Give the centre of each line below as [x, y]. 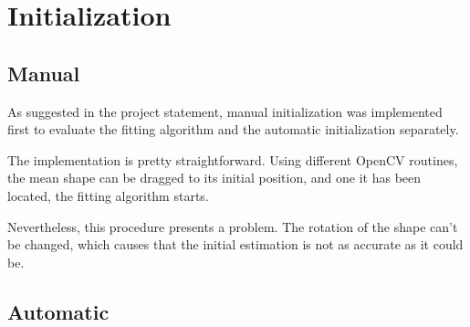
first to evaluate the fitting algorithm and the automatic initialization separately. [233, 129]
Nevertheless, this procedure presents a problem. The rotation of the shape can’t [233, 226]
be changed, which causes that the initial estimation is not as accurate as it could [235, 244]
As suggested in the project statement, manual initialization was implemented [225, 111]
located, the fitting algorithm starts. [108, 195]
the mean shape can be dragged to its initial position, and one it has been [214, 178]
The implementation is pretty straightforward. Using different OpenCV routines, [233, 159]
